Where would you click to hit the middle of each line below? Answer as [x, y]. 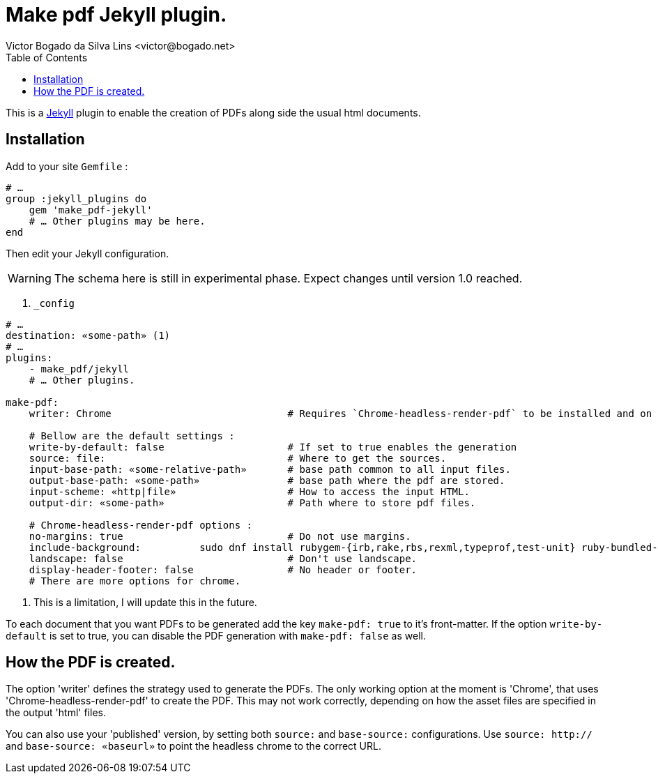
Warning [30, 278]
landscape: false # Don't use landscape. [223, 558]
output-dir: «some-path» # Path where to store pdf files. [252, 502]
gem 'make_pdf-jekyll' [91, 210]
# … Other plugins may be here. [117, 221]
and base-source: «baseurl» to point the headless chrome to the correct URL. [193, 746]
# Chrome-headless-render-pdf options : [141, 525]
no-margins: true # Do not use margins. [220, 536]
